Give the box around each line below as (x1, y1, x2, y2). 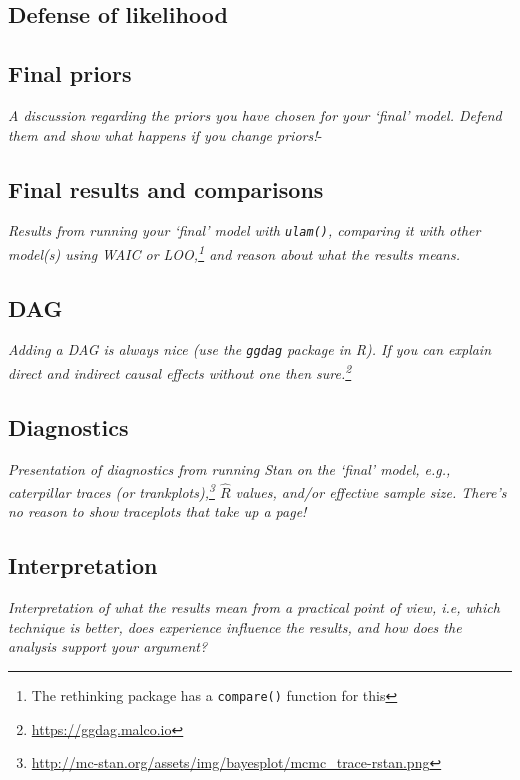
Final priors (8, 58, 132, 89)
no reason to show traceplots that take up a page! (8, 501, 307, 522)
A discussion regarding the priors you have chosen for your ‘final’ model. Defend (8, 104, 502, 125)
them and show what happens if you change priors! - (8, 124, 323, 145)
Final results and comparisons (8, 173, 324, 204)
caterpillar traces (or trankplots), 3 (8, 479, 215, 502)
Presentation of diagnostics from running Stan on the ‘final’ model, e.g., (8, 458, 451, 479)
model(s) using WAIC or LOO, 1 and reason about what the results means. (8, 241, 460, 264)
